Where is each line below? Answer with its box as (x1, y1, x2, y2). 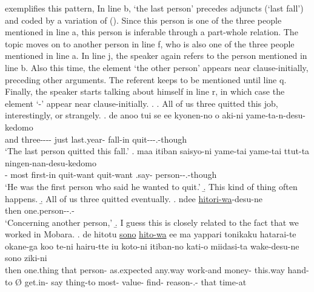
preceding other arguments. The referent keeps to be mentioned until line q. (5, 73, 287, 86)
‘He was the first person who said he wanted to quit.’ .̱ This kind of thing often (5, 180, 298, 192)
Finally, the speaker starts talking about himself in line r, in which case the (5, 85, 285, 98)
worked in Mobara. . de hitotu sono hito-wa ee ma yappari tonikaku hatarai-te (5, 228, 296, 240)
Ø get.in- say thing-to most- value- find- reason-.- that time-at (15, 275, 247, 288)
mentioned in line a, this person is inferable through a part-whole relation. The (5, 25, 298, 38)
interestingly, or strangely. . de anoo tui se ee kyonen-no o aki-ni (5, 109, 244, 121)
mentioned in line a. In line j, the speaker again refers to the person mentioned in (5, 49, 307, 62)
